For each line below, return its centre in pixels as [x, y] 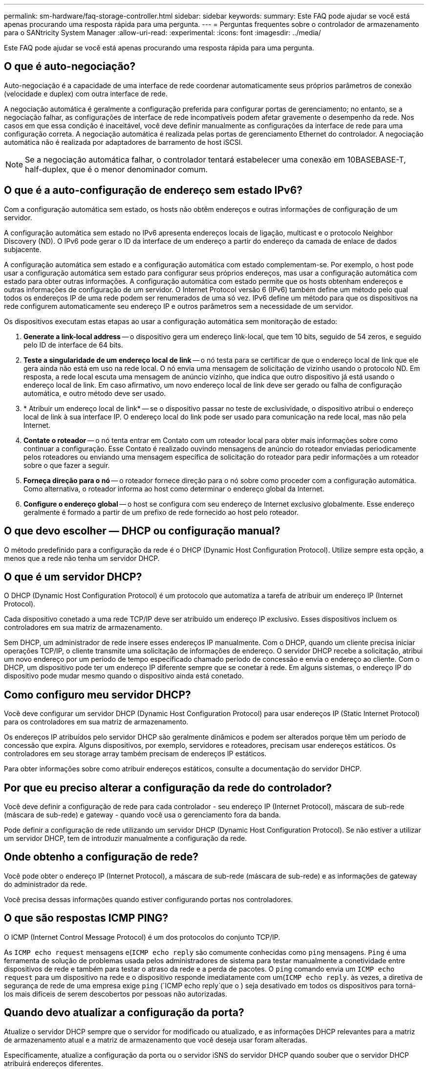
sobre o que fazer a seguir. [67, 465]
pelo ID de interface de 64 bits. [73, 345]
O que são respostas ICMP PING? [86, 918]
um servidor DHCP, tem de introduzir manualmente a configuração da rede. [126, 838]
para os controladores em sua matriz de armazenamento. [96, 722]
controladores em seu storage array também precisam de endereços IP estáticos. [135, 754]
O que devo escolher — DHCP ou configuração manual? [142, 531]
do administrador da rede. [46, 884]
